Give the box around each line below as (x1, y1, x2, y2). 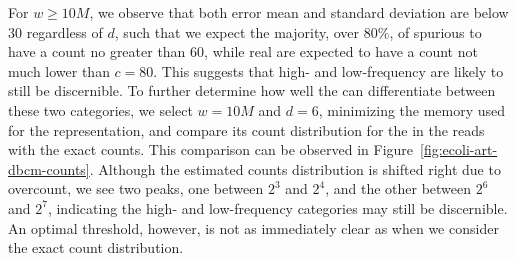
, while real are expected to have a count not (204, 41, 478, 62)
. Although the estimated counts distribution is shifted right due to (89, 158, 501, 179)
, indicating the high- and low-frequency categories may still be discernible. (47, 197, 508, 218)
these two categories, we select (8, 99, 193, 120)
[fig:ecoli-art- (420, 139, 498, 160)
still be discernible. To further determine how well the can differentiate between (8, 80, 496, 101)
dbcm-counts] (8, 158, 90, 179)
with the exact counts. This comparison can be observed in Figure (8, 139, 414, 160)
